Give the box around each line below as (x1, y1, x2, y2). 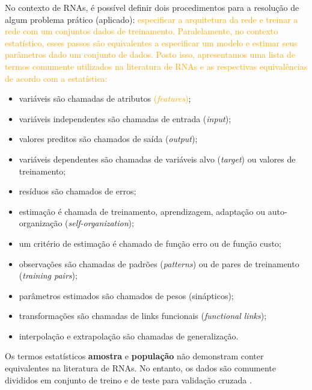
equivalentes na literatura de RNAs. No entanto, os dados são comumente (5, 362, 276, 374)
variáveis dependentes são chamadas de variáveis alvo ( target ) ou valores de (19, 152, 296, 165)
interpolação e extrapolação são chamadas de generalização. (19, 329, 239, 342)
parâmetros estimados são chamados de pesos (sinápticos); (19, 289, 234, 302)
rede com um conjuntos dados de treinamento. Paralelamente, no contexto (5, 25, 278, 37)
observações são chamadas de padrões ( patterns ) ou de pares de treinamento (19, 257, 299, 270)
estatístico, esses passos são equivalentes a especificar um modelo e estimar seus (5, 36, 298, 49)
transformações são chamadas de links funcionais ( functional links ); (19, 309, 267, 322)
